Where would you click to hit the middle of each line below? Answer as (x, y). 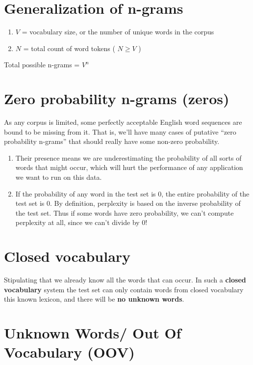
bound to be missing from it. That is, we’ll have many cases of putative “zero (120, 131)
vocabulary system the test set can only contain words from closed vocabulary (124, 289)
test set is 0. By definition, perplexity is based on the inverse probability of (128, 203)
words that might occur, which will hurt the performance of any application (129, 167)
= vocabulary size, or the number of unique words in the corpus (118, 32)
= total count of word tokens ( (69, 48)
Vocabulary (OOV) (69, 352)
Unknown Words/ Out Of (93, 333)
